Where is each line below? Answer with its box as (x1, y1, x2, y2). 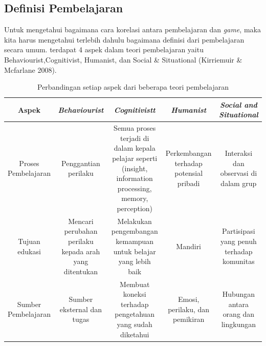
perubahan (64, 226, 98, 236)
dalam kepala (114, 143, 156, 153)
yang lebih (118, 256, 151, 267)
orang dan (223, 309, 255, 319)
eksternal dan (59, 303, 102, 314)
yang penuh (220, 235, 257, 246)
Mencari (68, 215, 94, 226)
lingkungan (221, 318, 256, 329)
